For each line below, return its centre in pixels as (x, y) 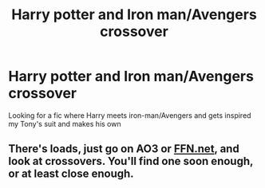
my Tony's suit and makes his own (65, 123)
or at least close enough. (71, 174)
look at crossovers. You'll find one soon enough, (131, 161)
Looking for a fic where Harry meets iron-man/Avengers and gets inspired (130, 115)
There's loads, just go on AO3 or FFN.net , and (124, 149)
